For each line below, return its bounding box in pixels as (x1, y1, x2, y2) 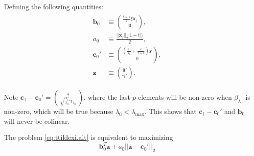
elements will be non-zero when (138, 91, 232, 102)
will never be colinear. (4, 115, 70, 126)
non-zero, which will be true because (4, 106, 113, 116)
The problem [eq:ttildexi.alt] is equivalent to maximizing (4, 132, 173, 142)
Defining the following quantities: (4, 1, 103, 11)
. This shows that (144, 106, 197, 116)
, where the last (83, 91, 130, 102)
